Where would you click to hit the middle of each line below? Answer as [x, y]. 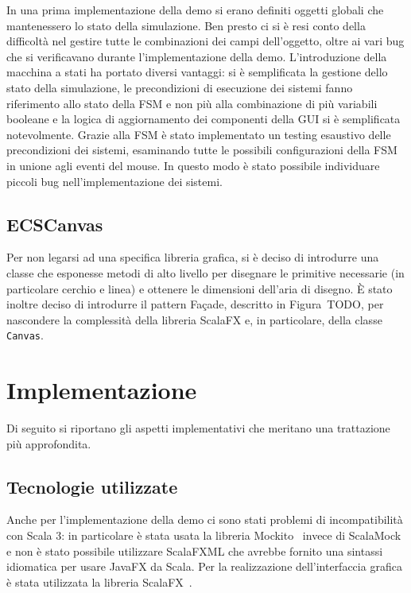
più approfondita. [49, 443]
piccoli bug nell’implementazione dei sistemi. [114, 181]
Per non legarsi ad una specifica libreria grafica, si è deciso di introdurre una [193, 257]
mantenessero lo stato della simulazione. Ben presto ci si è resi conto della [186, 25]
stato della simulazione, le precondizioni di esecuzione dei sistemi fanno [180, 87]
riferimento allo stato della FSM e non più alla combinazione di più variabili [192, 103]
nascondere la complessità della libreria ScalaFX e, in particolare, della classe [194, 319]
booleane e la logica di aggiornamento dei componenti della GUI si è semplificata [204, 119]
